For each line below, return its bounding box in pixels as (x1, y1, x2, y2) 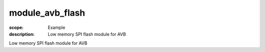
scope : (9, 25, 24, 30)
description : (9, 31, 35, 37)
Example (48, 25, 66, 30)
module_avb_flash (9, 7, 85, 18)
